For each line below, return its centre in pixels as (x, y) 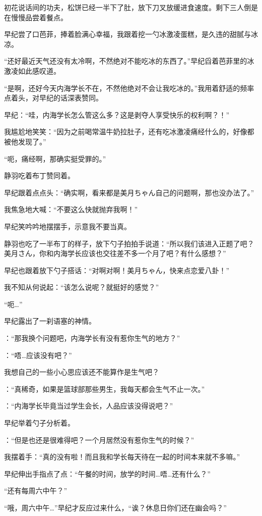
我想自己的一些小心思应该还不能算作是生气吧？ (82, 372)
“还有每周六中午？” (36, 491)
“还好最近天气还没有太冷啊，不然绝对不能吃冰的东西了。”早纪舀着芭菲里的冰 (129, 61)
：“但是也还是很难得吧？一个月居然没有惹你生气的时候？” (99, 440)
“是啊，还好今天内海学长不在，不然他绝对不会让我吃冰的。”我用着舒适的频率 (129, 88)
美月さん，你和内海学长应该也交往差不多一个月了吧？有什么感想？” (115, 253)
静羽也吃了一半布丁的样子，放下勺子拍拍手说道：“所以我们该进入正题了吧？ (129, 243)
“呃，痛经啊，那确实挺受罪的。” (55, 158)
